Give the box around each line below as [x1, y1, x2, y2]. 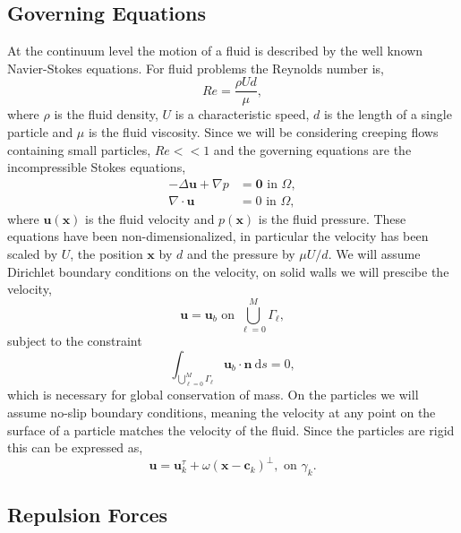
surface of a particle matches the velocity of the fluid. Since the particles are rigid [7, 420, 455, 439]
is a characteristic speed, [175, 105, 310, 124]
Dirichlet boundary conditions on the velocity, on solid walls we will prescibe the [7, 262, 449, 280]
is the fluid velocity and [85, 209, 215, 228]
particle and [7, 123, 73, 142]
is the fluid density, [54, 105, 158, 124]
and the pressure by [186, 245, 295, 263]
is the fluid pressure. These [258, 209, 406, 228]
